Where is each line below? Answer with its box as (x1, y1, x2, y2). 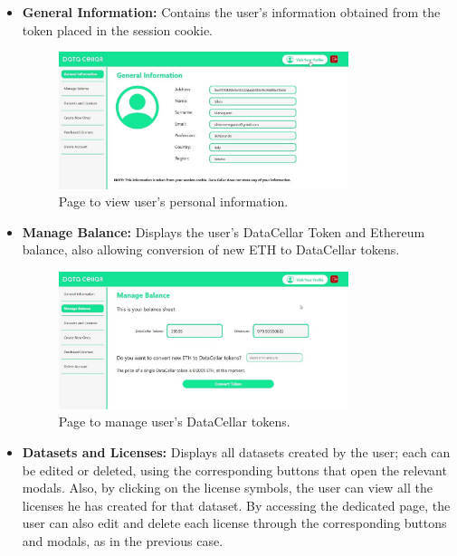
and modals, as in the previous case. (22, 531, 224, 550)
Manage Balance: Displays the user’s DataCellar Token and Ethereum (22, 222, 425, 241)
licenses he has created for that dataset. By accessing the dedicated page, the (22, 495, 451, 514)
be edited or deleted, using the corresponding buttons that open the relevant (22, 460, 447, 479)
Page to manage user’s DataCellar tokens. (58, 412, 290, 431)
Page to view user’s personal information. (58, 192, 289, 211)
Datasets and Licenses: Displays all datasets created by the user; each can (22, 443, 451, 461)
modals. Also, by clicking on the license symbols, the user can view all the (22, 478, 433, 497)
